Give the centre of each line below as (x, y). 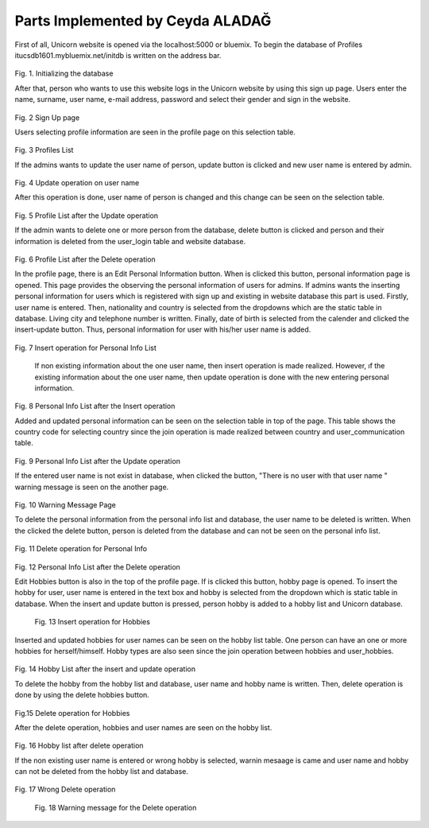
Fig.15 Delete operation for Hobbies (72, 713)
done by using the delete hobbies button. (82, 695)
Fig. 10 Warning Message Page (66, 505)
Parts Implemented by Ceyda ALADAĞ (143, 21)
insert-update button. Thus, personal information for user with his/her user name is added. (163, 329)
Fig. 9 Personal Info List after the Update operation (97, 461)
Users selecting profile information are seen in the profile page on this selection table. (155, 132)
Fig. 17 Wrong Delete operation (65, 789)
